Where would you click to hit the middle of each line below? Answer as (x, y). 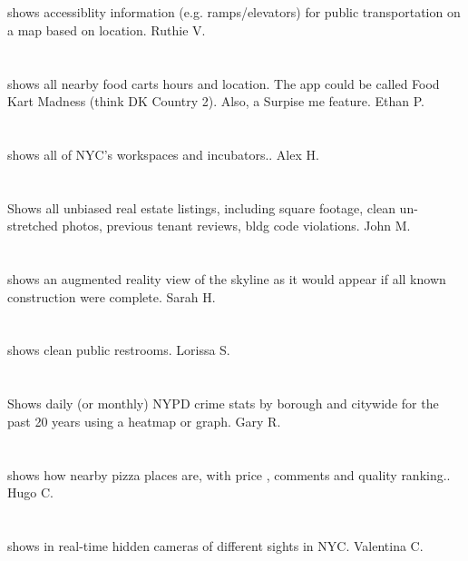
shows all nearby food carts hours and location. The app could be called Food (224, 83)
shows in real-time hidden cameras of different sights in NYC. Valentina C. (215, 546)
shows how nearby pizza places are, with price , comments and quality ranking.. (229, 474)
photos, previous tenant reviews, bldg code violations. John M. (236, 226)
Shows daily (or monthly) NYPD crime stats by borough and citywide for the (223, 404)
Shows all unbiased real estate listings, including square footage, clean (201, 207)
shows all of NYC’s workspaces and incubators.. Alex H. (163, 154)
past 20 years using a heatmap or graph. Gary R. (144, 421)
